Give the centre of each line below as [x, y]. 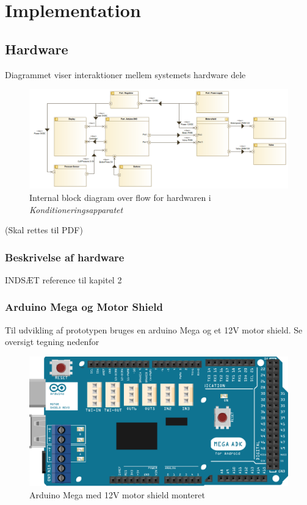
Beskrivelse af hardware [65, 257]
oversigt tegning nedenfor [52, 342]
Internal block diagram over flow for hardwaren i [120, 197]
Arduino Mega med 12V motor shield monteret [117, 494]
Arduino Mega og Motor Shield [84, 307]
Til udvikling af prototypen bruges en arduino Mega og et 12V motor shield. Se [154, 329]
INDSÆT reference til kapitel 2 [63, 279]
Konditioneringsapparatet [76, 209]
